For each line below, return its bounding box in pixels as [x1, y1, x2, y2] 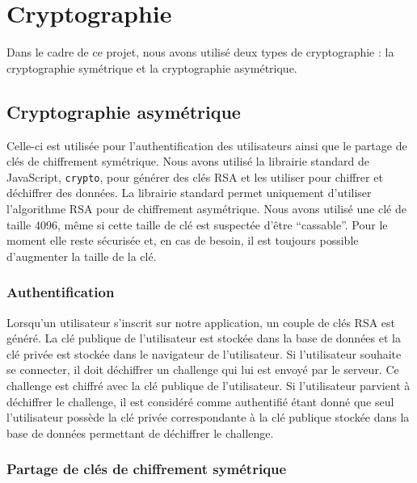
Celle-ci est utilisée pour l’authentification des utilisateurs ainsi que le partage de [6, 136, 407, 153]
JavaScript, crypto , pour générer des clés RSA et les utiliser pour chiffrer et [6, 168, 383, 185]
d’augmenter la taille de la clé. [6, 247, 157, 264]
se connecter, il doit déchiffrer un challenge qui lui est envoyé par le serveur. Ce [6, 361, 399, 378]
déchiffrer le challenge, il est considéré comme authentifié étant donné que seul [6, 393, 394, 409]
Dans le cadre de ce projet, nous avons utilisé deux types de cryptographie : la [6, 44, 394, 61]
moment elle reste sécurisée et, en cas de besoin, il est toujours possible [6, 232, 359, 249]
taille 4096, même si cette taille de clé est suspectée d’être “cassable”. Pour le [6, 216, 388, 233]
